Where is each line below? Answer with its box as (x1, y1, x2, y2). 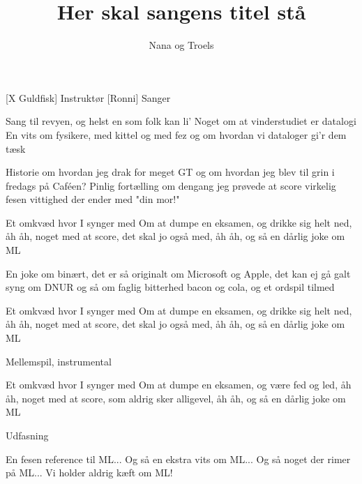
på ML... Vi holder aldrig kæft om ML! (6, 465, 173, 480)
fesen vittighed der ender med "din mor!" (6, 192, 180, 206)
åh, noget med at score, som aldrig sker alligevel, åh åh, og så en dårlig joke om (6, 391, 346, 405)
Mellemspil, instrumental (6, 354, 112, 368)
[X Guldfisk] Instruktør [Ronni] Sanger (6, 90, 171, 105)
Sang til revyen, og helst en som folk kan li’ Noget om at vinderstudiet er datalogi (6, 114, 356, 128)
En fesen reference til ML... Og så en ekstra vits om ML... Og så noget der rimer (6, 451, 351, 466)
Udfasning (6, 428, 49, 442)
